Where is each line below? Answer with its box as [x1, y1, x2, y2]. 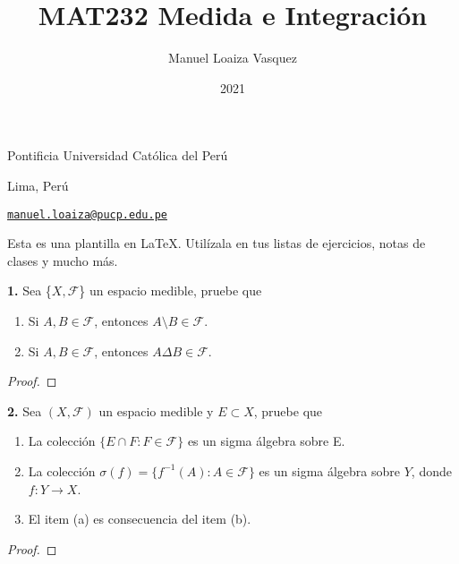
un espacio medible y [98, 401, 214, 420]
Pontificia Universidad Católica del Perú [7, 146, 228, 165]
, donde [411, 461, 452, 480]
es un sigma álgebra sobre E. [187, 432, 345, 450]
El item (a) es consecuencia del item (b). [28, 509, 251, 528]
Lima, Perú [7, 175, 69, 194]
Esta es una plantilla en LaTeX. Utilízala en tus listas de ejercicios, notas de [7, 234, 426, 252]
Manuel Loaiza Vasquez [168, 48, 297, 67]
